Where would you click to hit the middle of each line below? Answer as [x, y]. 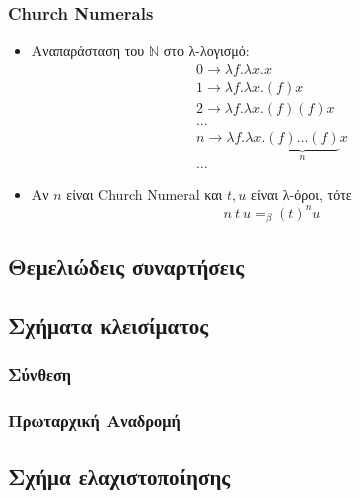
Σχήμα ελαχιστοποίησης [119, 475]
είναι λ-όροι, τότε [301, 194]
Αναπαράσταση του [88, 50]
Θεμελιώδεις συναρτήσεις [126, 266]
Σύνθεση [40, 374]
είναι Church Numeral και [144, 194]
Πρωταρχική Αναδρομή [94, 420]
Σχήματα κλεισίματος [108, 325]
